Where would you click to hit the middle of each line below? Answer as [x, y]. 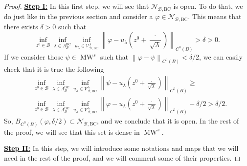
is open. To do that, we [208, 6]
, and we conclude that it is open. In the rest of [168, 120]
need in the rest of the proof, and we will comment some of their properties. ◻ [122, 157]
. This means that [215, 16]
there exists [21, 26]
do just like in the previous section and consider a [79, 16]
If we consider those [34, 57]
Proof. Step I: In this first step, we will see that [77, 6]
